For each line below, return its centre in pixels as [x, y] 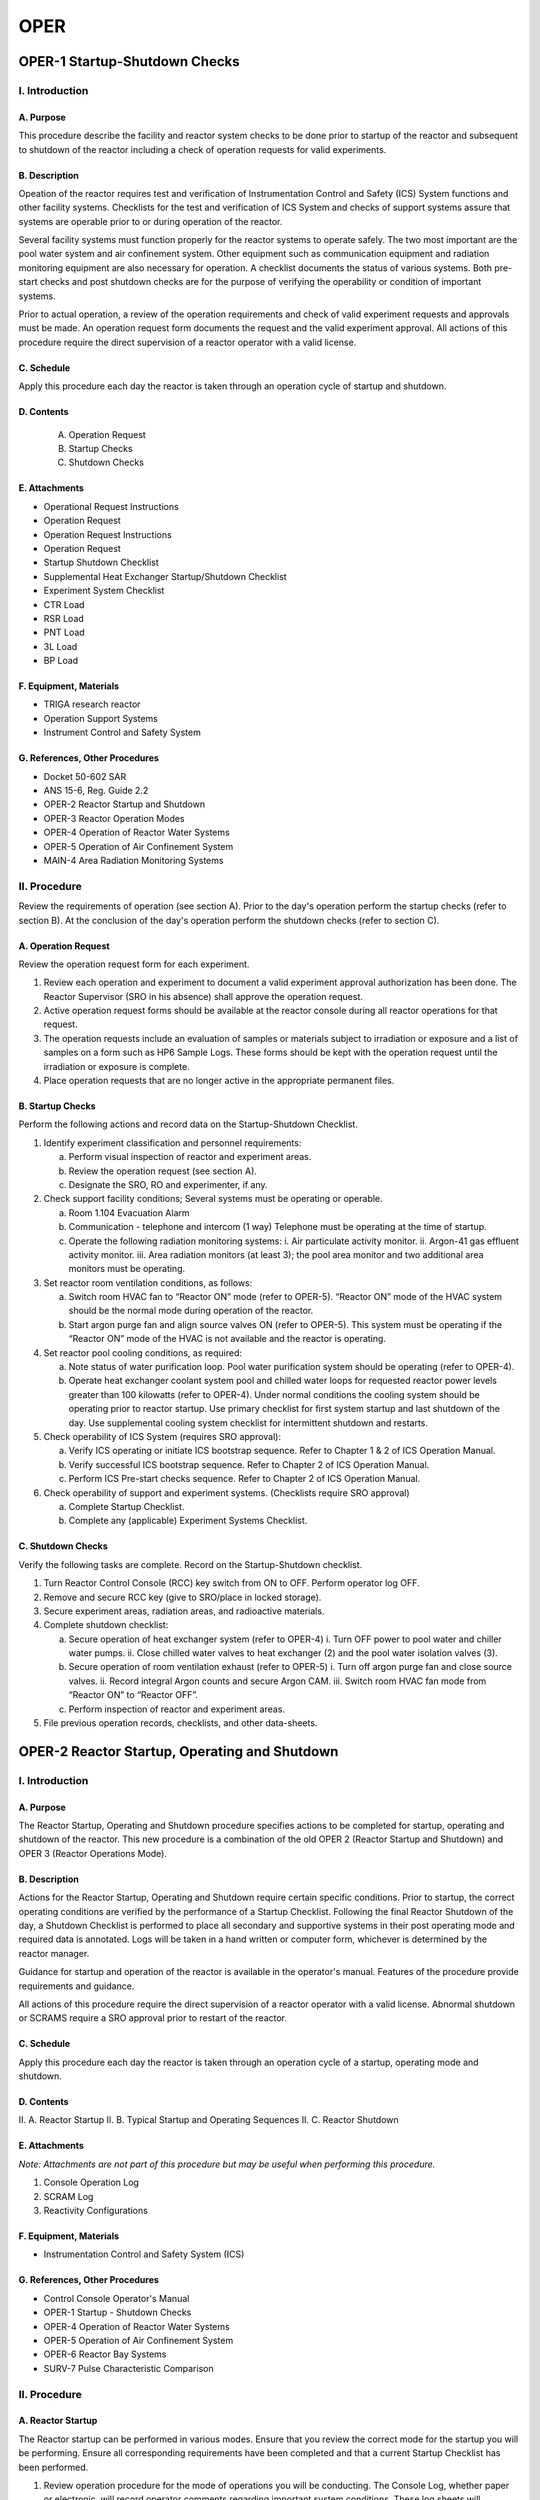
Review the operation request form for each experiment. [134, 964]
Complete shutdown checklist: [106, 1625]
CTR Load [64, 604]
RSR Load [63, 618]
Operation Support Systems [101, 718]
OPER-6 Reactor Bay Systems [105, 2354]
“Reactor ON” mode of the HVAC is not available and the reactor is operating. [227, 1339]
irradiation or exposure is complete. [116, 1066]
